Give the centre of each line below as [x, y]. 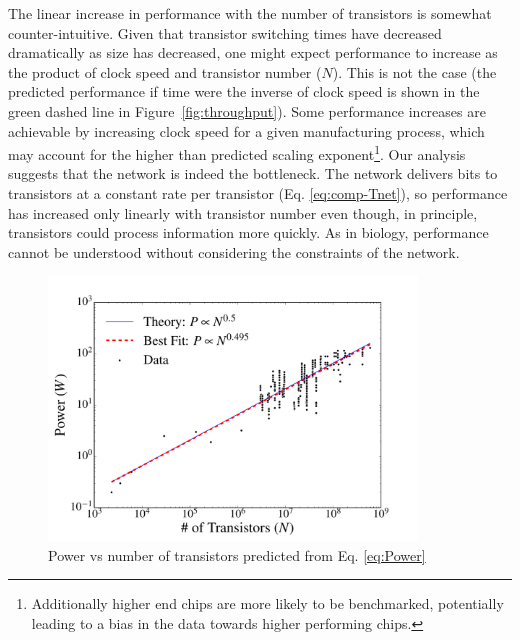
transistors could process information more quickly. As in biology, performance [248, 232]
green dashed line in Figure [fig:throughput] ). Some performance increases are [247, 110]
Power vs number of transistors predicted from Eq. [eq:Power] [237, 554]
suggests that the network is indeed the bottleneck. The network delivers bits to [253, 173]
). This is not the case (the [414, 71]
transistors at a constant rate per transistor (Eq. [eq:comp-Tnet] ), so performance [258, 193]
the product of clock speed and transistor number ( [165, 71]
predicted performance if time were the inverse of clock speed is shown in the [244, 91]
